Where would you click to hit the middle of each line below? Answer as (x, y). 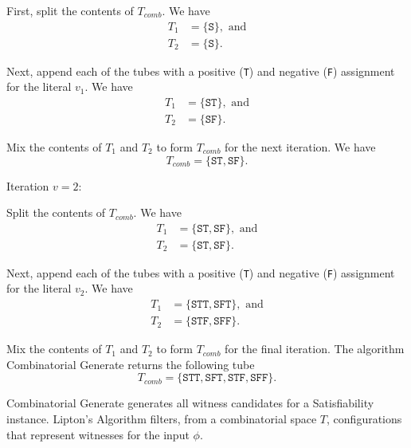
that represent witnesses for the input (98, 434)
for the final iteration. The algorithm (315, 349)
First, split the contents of (70, 10)
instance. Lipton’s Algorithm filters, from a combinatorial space (162, 418)
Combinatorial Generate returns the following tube (131, 364)
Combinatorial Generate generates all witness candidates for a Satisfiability (190, 403)
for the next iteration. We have (300, 146)
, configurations (364, 418)
